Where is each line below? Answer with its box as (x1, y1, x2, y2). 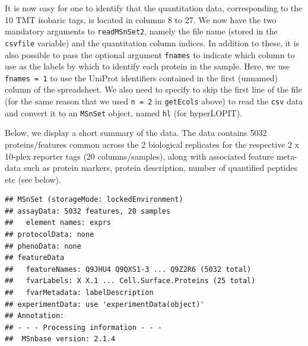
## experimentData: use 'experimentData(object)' (5, 300, 205, 309)
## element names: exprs (5, 218, 111, 227)
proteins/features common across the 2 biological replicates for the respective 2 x (5, 138, 300, 150)
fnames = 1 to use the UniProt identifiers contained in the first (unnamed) (5, 71, 278, 84)
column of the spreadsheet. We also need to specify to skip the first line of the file (5, 83, 302, 96)
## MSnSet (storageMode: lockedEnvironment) (5, 195, 183, 204)
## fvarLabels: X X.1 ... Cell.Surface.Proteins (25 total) (5, 277, 256, 285)
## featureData (5, 253, 65, 262)
